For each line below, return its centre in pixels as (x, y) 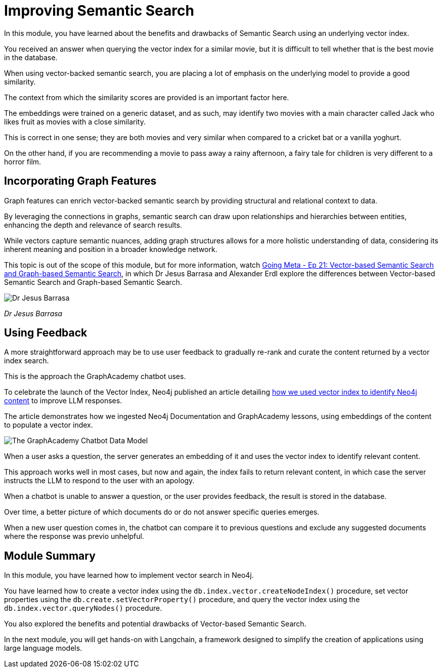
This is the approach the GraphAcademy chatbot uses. (95, 376)
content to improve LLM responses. (63, 401)
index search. (27, 361)
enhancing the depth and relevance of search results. (93, 225)
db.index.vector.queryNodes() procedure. (83, 608)
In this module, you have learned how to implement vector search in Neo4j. (129, 575)
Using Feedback (46, 333)
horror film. (23, 161)
